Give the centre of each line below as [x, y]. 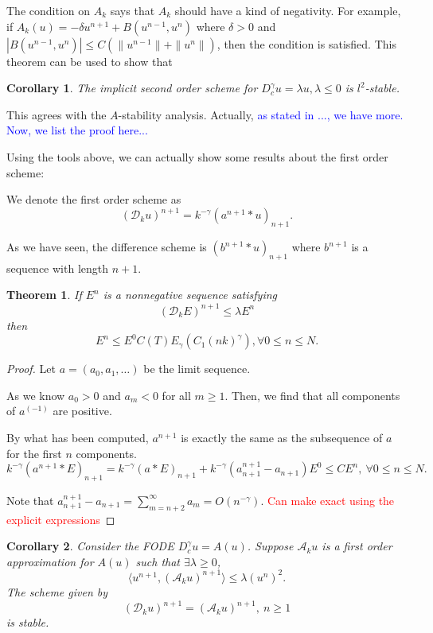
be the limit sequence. [197, 369]
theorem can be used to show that [90, 61]
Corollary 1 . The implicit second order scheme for [132, 88]
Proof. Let [31, 369]
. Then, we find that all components [312, 395]
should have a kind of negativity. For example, [288, 10]
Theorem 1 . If [44, 295]
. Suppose [270, 546]
